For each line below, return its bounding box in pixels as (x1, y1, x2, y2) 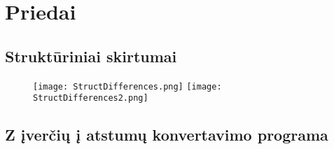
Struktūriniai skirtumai (5, 45, 177, 66)
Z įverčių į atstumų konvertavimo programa (5, 124, 328, 146)
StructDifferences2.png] (33, 93, 148, 104)
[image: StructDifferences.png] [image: (33, 81, 222, 92)
